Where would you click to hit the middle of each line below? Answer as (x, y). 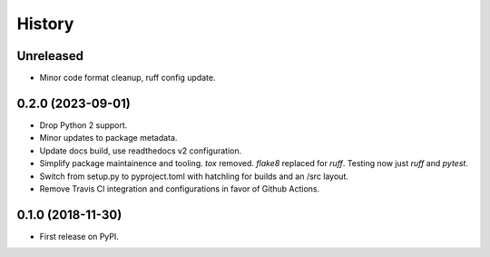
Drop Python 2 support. (83, 125)
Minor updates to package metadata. (108, 138)
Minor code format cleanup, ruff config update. (127, 78)
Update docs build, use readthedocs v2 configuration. (141, 151)
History (45, 24)
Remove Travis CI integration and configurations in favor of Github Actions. (180, 188)
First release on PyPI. (79, 236)
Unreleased (50, 56)
